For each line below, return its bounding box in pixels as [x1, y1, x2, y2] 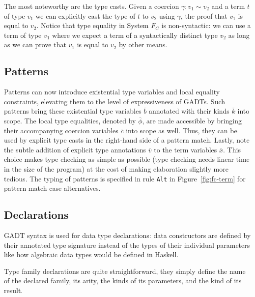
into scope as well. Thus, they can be [126, 125, 237, 135]
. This [223, 144, 241, 154]
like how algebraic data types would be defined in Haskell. [4, 249, 179, 260]
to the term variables [154, 144, 217, 154]
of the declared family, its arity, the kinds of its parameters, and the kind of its [4, 275, 242, 286]
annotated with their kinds [148, 106, 229, 116]
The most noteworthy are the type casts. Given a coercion [4, 1, 179, 11]
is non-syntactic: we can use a [161, 20, 251, 30]
